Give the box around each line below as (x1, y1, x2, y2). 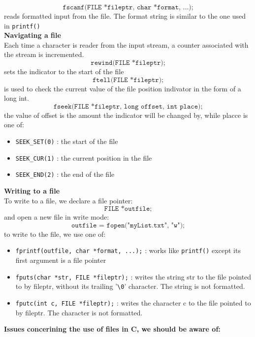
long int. (4, 93, 29, 103)
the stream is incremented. (4, 49, 84, 59)
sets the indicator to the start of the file (4, 66, 124, 77)
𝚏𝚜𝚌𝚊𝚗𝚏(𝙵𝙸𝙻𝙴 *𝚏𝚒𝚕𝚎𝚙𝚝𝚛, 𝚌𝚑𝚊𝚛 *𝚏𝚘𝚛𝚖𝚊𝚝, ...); (63, 4, 193, 11)
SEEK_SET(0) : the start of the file (15, 136, 118, 146)
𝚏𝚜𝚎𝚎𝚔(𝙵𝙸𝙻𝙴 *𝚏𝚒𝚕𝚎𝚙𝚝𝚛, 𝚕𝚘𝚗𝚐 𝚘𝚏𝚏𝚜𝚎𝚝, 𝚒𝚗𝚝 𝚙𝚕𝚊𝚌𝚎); (53, 103, 203, 110)
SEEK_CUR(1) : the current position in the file (15, 152, 152, 163)
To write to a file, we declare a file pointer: (4, 195, 133, 205)
